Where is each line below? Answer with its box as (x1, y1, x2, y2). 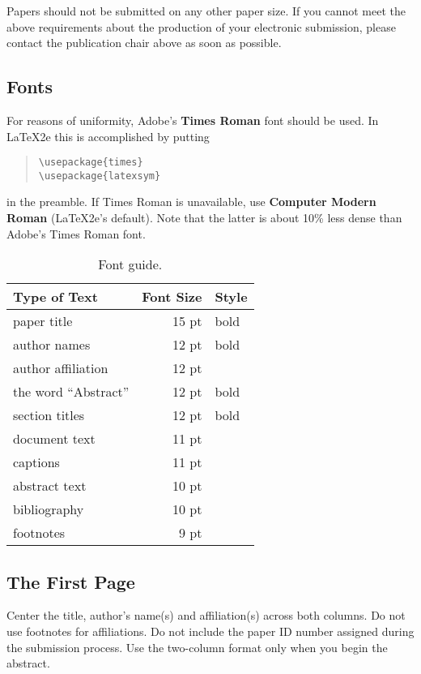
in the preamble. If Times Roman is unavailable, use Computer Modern (6, 193, 376, 210)
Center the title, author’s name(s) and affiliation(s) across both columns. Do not (6, 607, 406, 624)
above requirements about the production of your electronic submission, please (6, 18, 396, 35)
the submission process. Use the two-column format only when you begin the (6, 638, 388, 655)
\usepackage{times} (38, 157, 143, 169)
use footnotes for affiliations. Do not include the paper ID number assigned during (6, 623, 415, 640)
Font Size (142, 287, 202, 307)
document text (13, 429, 96, 449)
